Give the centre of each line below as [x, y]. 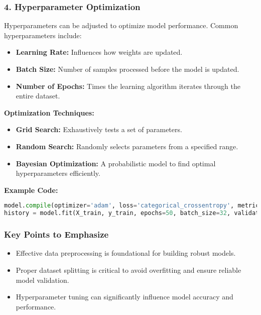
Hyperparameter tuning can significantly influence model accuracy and [124, 297]
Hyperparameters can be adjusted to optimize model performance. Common [121, 25]
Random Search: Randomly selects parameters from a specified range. [127, 146]
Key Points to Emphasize [56, 234]
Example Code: [31, 190]
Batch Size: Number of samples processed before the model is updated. [127, 69]
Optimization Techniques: [49, 112]
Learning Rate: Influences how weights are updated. [99, 52]
